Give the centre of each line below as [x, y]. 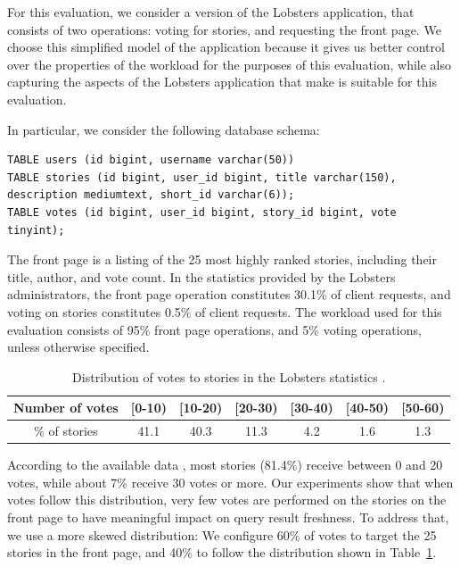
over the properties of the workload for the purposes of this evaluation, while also [230, 64]
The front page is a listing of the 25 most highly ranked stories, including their [222, 259]
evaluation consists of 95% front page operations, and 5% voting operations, [214, 329]
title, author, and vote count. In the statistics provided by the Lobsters [201, 276]
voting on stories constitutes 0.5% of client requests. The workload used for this [225, 311]
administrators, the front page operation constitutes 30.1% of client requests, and [229, 294]
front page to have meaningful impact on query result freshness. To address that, [228, 517]
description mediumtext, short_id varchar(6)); [151, 195]
